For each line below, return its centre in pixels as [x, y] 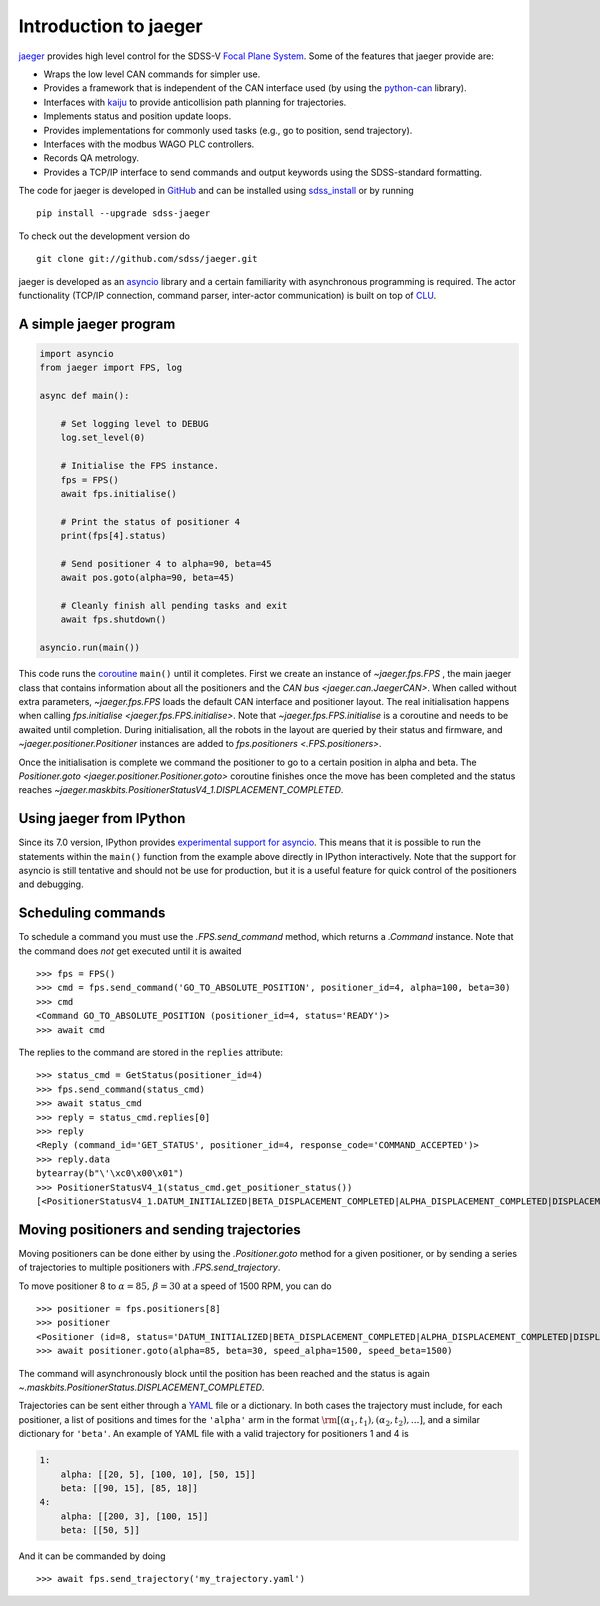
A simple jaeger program [97, 323]
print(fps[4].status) [113, 536]
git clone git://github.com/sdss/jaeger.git [147, 259]
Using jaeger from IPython [102, 818]
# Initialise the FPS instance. [140, 466]
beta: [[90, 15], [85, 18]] [129, 1488]
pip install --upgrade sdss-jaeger [123, 213]
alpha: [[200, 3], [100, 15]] [134, 1516]
